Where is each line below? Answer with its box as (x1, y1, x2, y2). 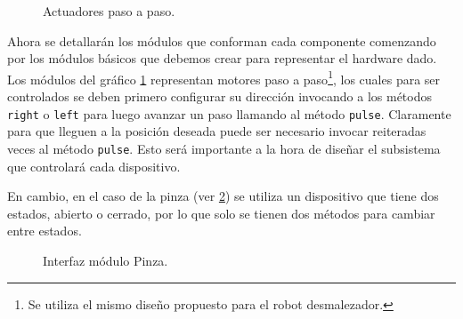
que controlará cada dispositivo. (7, 156, 181, 175)
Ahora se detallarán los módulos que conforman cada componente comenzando (7, 31, 436, 50)
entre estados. (7, 221, 82, 240)
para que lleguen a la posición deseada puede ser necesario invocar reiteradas (7, 122, 426, 140)
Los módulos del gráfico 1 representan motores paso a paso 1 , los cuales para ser (7, 67, 441, 88)
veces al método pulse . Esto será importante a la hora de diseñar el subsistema (7, 139, 441, 157)
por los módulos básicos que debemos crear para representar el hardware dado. (7, 49, 437, 68)
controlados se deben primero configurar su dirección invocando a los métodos (7, 87, 433, 106)
